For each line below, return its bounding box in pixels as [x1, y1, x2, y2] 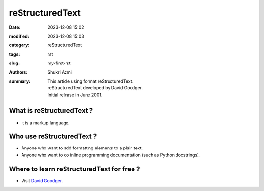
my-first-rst [47, 60, 71, 66]
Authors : [9, 69, 28, 75]
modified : [9, 33, 29, 39]
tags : [9, 51, 20, 57]
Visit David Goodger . [21, 177, 63, 183]
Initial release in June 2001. [47, 92, 103, 98]
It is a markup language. [21, 120, 70, 126]
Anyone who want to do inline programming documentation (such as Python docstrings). [21, 152, 200, 158]
